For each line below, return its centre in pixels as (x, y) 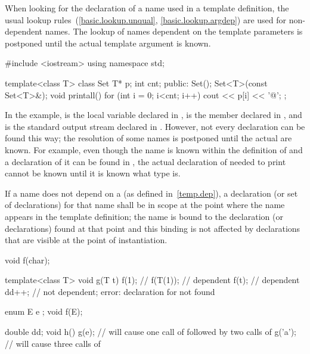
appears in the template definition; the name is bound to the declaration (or (144, 216)
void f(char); (27, 260)
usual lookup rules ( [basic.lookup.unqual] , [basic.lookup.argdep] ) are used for (146, 19)
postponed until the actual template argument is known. (108, 43)
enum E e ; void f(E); (44, 311)
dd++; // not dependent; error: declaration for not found (110, 291)
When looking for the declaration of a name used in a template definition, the (147, 8)
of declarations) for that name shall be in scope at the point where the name (145, 205)
